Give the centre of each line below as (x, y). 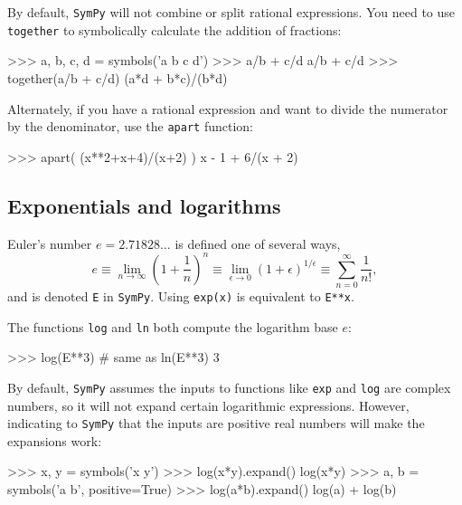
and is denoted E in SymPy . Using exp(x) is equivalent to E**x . (181, 295)
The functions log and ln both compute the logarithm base (173, 326)
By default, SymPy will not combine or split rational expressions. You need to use (231, 12)
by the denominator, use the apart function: (130, 126)
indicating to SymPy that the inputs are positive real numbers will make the (216, 423)
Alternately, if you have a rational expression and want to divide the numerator (228, 108)
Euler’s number (50, 243)
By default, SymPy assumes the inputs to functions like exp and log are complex (229, 387)
